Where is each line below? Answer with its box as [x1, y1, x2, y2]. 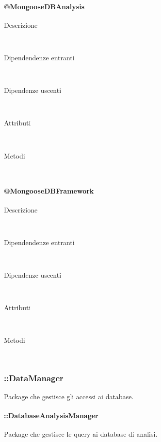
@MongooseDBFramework [4, 186, 94, 196]
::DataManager [4, 372, 64, 384]
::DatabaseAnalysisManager [4, 410, 98, 420]
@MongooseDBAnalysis [4, 1, 85, 11]
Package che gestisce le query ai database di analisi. [4, 429, 158, 439]
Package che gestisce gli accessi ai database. [4, 391, 134, 401]
